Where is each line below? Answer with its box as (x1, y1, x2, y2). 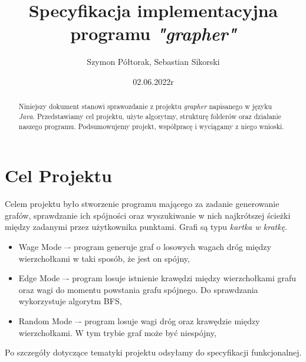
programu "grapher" (70, 21, 236, 46)
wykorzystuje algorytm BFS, (18, 295, 122, 307)
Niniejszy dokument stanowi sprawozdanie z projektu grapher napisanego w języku (18, 101, 272, 111)
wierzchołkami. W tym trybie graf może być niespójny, (18, 326, 216, 338)
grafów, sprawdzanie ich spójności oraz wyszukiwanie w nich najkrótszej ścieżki (5, 209, 291, 221)
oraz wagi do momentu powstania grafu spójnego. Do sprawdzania (18, 283, 258, 295)
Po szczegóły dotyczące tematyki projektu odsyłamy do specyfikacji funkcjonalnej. (5, 346, 302, 358)
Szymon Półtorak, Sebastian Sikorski (87, 55, 220, 68)
